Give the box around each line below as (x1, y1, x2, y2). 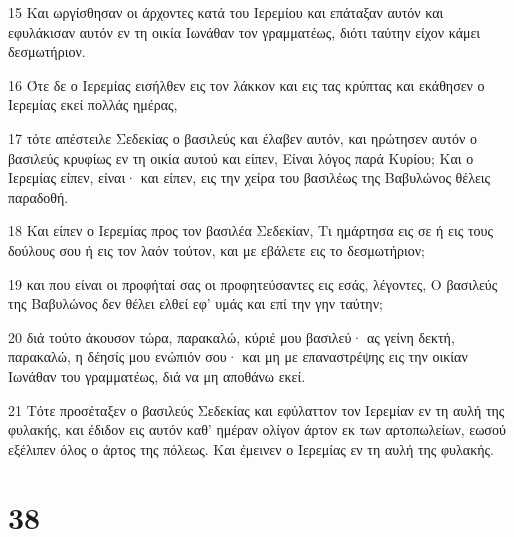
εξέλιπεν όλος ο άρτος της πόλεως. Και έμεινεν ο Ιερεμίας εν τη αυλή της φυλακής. (8, 438, 494, 459)
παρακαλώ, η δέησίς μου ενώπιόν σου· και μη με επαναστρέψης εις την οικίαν (8, 346, 468, 367)
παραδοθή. (8, 186, 69, 207)
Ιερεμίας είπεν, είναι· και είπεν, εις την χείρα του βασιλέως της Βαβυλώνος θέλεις (8, 167, 491, 188)
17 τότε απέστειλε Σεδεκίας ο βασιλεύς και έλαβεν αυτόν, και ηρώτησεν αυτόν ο (8, 127, 477, 148)
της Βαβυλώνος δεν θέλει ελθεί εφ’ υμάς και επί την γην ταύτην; (8, 293, 383, 314)
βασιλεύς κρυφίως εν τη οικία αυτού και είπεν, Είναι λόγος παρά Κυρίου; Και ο (8, 147, 474, 168)
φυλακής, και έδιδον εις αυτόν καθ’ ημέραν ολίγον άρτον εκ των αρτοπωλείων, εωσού (8, 419, 506, 440)
